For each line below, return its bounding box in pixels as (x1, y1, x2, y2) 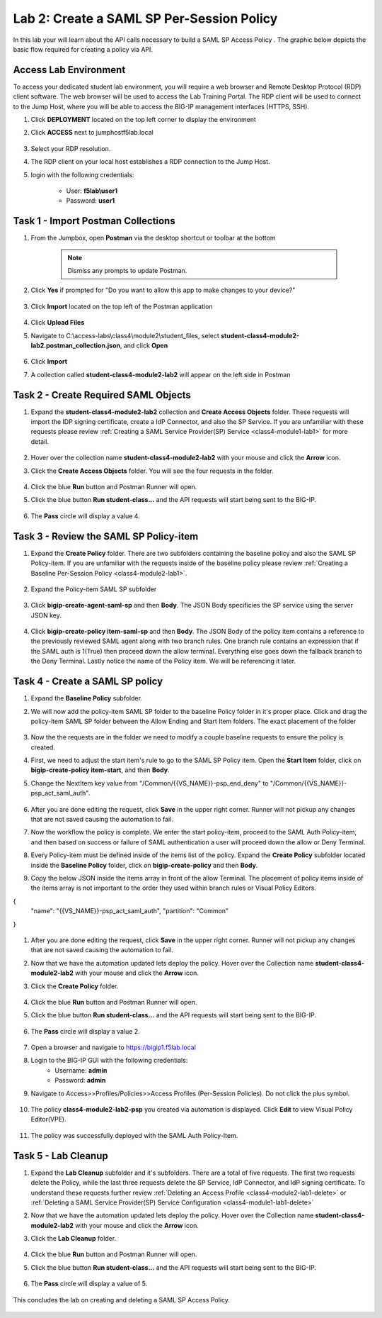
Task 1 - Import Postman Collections (13, 215, 176, 227)
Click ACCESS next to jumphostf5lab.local (30, 128, 154, 137)
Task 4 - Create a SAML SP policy (13, 676, 163, 688)
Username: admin (54, 1066, 108, 1074)
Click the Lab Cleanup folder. (30, 1234, 117, 1243)
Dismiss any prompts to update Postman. (67, 267, 187, 275)
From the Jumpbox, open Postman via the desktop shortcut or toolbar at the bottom (30, 234, 276, 242)
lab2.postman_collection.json (30, 341, 120, 350)
